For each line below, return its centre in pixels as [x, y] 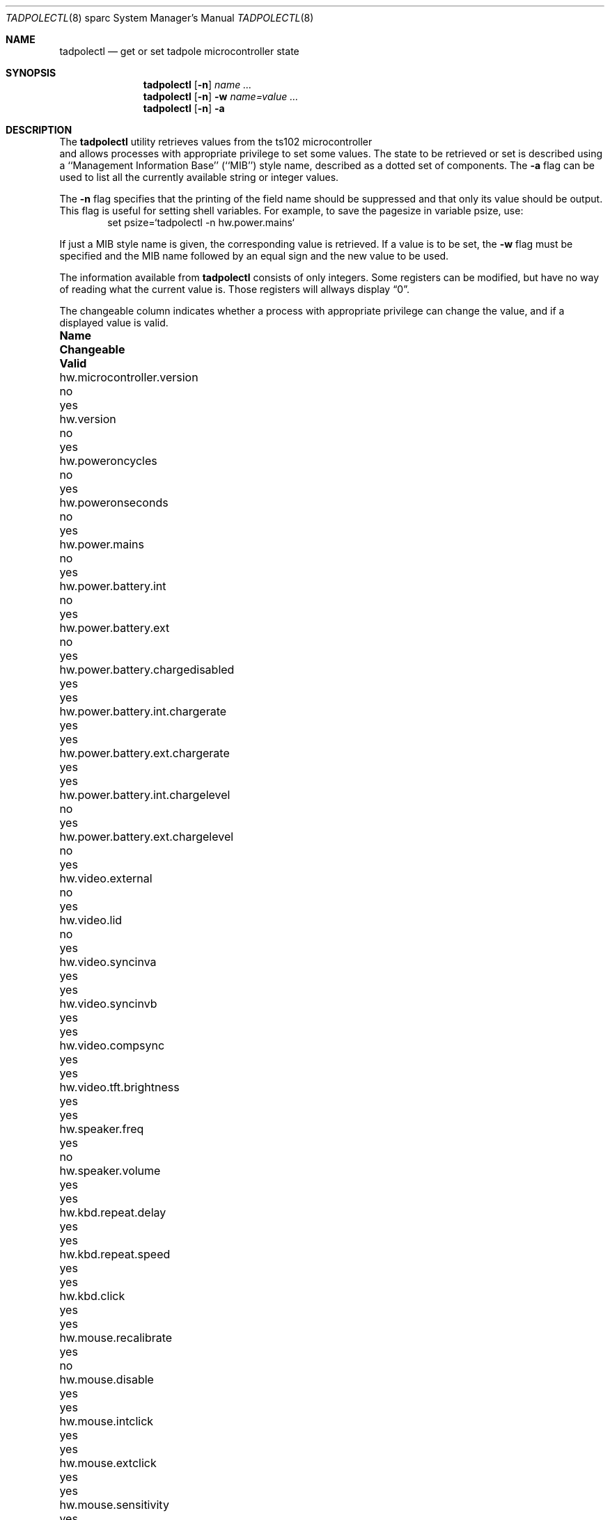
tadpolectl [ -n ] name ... [197, 85]
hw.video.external [106, 878]
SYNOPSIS [31, 73]
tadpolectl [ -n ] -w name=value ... [221, 96]
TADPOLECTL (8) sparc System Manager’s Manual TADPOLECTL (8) [160, 18]
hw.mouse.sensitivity [114, 1505]
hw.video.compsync [112, 1045]
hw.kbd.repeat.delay [113, 1212]
